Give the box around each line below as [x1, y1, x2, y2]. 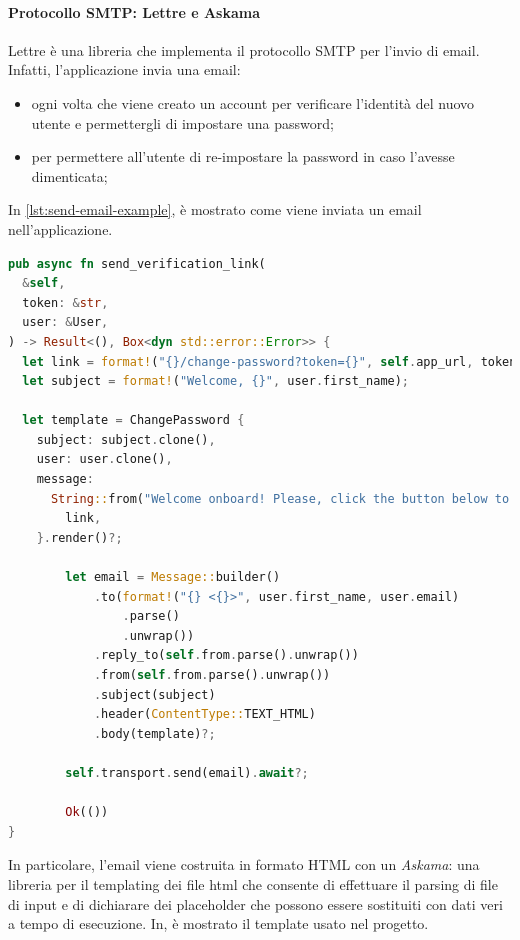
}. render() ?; [36, 530, 123, 545]
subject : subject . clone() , [36, 432, 216, 447]
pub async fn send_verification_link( [8, 256, 266, 271]
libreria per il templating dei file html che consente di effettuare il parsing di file [8, 873, 498, 894]
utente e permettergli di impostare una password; [31, 112, 334, 133]
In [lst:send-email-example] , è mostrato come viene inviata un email [8, 199, 422, 220]
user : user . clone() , [36, 452, 173, 467]
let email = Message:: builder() [65, 570, 281, 585]
